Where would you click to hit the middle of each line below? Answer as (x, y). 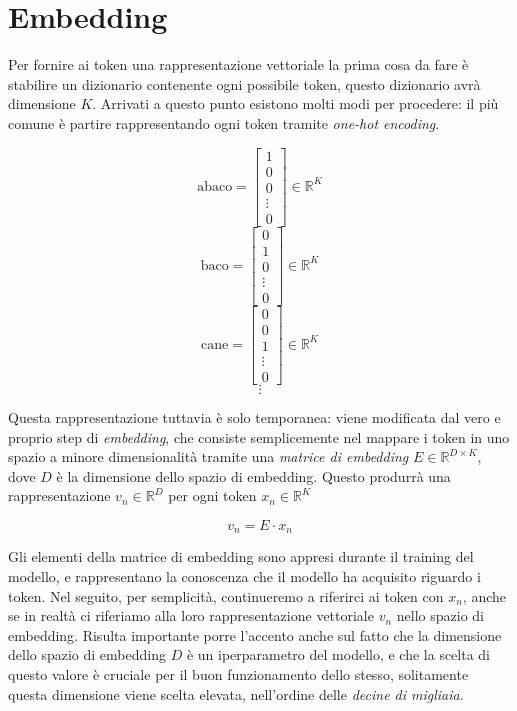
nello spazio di (440, 615)
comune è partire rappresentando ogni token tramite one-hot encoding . (224, 122)
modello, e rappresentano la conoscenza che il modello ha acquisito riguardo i (244, 575)
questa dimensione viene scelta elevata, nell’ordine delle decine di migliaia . (236, 693)
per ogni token (212, 495)
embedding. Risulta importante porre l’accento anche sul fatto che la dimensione (255, 634)
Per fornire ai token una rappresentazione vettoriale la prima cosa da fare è (238, 64)
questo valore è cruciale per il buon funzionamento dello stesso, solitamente (238, 673)
